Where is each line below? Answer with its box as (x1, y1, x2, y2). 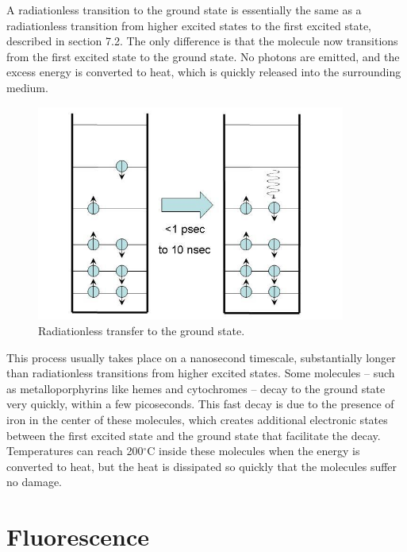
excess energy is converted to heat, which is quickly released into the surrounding (6, 64, 401, 80)
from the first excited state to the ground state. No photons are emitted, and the (6, 48, 400, 64)
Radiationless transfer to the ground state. (38, 322, 245, 338)
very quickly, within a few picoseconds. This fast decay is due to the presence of (6, 396, 394, 412)
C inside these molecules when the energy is (147, 442, 360, 459)
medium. (6, 79, 48, 95)
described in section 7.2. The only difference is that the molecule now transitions (6, 33, 398, 49)
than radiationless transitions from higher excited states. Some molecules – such (6, 365, 395, 381)
